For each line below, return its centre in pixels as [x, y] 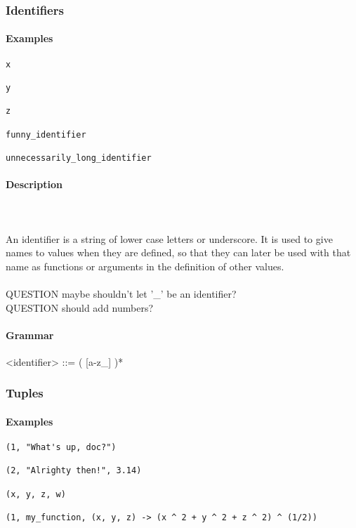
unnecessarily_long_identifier [79, 158]
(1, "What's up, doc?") [61, 448]
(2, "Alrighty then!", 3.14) [74, 471]
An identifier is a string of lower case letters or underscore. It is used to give [169, 238]
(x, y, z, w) [36, 494]
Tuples [25, 393]
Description [34, 184]
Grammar [30, 335]
